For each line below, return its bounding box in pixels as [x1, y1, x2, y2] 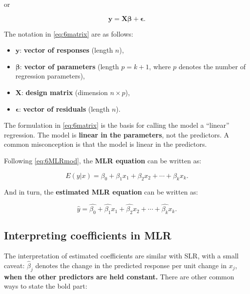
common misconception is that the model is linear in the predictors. [4, 139, 207, 149]
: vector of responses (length [20, 45, 113, 55]
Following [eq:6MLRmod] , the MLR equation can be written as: [4, 155, 202, 165]
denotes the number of [179, 61, 246, 71]
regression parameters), [15, 71, 85, 81]
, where [149, 61, 171, 71]
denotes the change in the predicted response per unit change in [35, 260, 227, 270]
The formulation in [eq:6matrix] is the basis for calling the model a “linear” [4, 120, 229, 130]
